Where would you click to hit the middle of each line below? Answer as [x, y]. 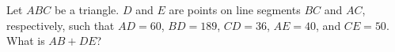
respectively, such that [61, 25]
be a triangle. [87, 9]
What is [26, 41]
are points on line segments [235, 9]
